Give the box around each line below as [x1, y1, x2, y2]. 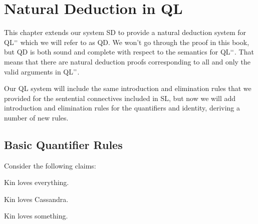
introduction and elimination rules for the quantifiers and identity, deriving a [4, 102, 240, 113]
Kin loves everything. [4, 177, 69, 187]
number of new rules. [4, 112, 69, 122]
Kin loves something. [4, 210, 68, 221]
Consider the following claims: [4, 160, 96, 170]
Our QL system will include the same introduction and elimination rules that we [4, 83, 251, 93]
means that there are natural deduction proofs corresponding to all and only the [4, 56, 251, 66]
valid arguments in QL [4, 66, 73, 76]
